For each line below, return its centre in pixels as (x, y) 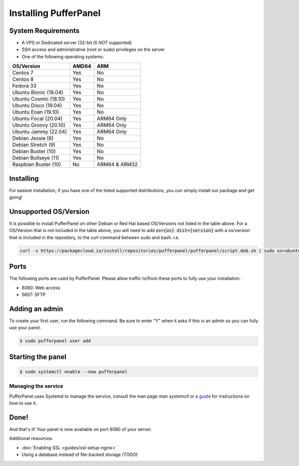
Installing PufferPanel (55, 13)
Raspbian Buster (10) (37, 165)
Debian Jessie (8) (33, 138)
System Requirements (44, 31)
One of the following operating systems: (63, 56)
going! (16, 198)
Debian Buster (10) (34, 151)
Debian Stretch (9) (34, 145)
